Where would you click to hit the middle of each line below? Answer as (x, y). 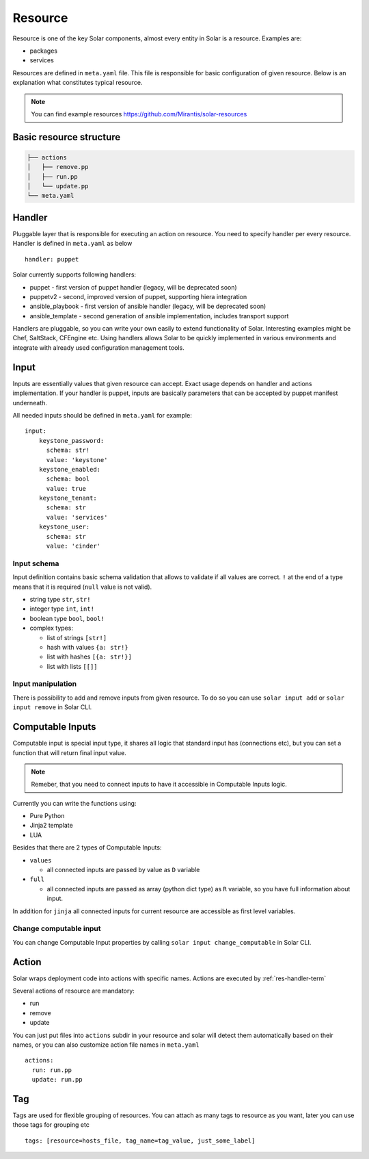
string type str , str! (60, 599)
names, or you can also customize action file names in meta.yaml (106, 1045)
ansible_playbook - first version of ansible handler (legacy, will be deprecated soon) (148, 306)
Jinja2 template (51, 826)
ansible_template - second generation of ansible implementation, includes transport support (159, 316)
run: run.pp (52, 1070)
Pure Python (47, 816)
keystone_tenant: (68, 498)
